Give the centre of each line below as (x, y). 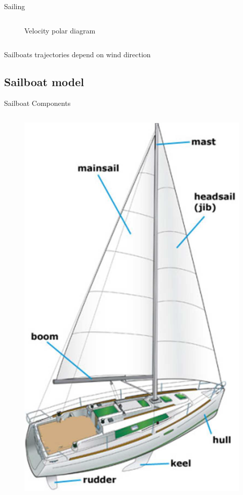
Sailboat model (44, 82)
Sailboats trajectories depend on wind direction (77, 54)
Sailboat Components (37, 103)
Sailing (15, 6)
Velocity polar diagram (60, 30)
